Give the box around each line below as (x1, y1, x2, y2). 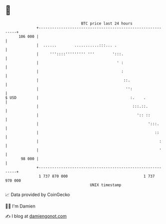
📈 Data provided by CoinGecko (5, 192, 70, 198)
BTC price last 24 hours (81, 21, 133, 26)
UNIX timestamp (90, 182, 122, 188)
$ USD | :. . (5, 95, 146, 100)
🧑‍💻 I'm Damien (5, 203, 36, 209)
